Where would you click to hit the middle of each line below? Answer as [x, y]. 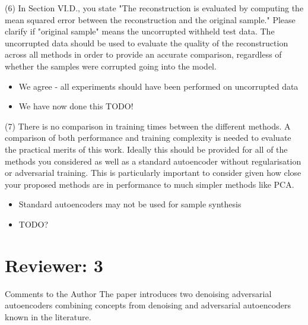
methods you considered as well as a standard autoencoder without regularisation [153, 161]
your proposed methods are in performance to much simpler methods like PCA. [150, 184]
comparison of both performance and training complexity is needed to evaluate [148, 138]
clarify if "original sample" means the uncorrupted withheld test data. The [140, 31]
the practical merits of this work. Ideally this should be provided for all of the [146, 149]
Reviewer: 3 [54, 265]
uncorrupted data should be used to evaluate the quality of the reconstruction [147, 42]
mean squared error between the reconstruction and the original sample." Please [150, 19]
